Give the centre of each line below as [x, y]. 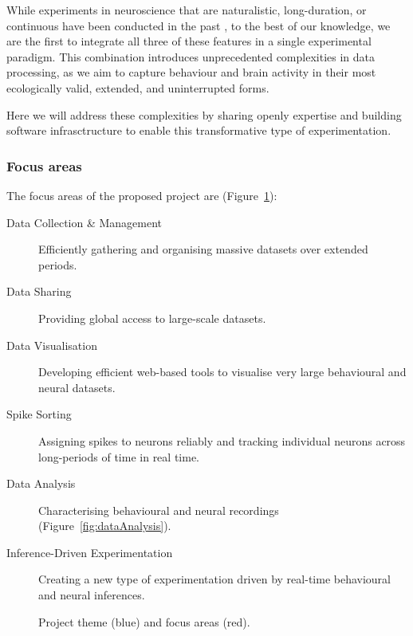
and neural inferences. [92, 595]
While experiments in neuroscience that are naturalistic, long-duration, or [187, 10]
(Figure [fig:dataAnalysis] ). [105, 526]
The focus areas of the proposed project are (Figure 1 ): [142, 195]
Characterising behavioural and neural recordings [159, 510]
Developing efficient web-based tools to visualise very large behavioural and [222, 372]
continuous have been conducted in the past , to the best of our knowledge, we [199, 25]
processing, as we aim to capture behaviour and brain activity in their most [191, 72]
